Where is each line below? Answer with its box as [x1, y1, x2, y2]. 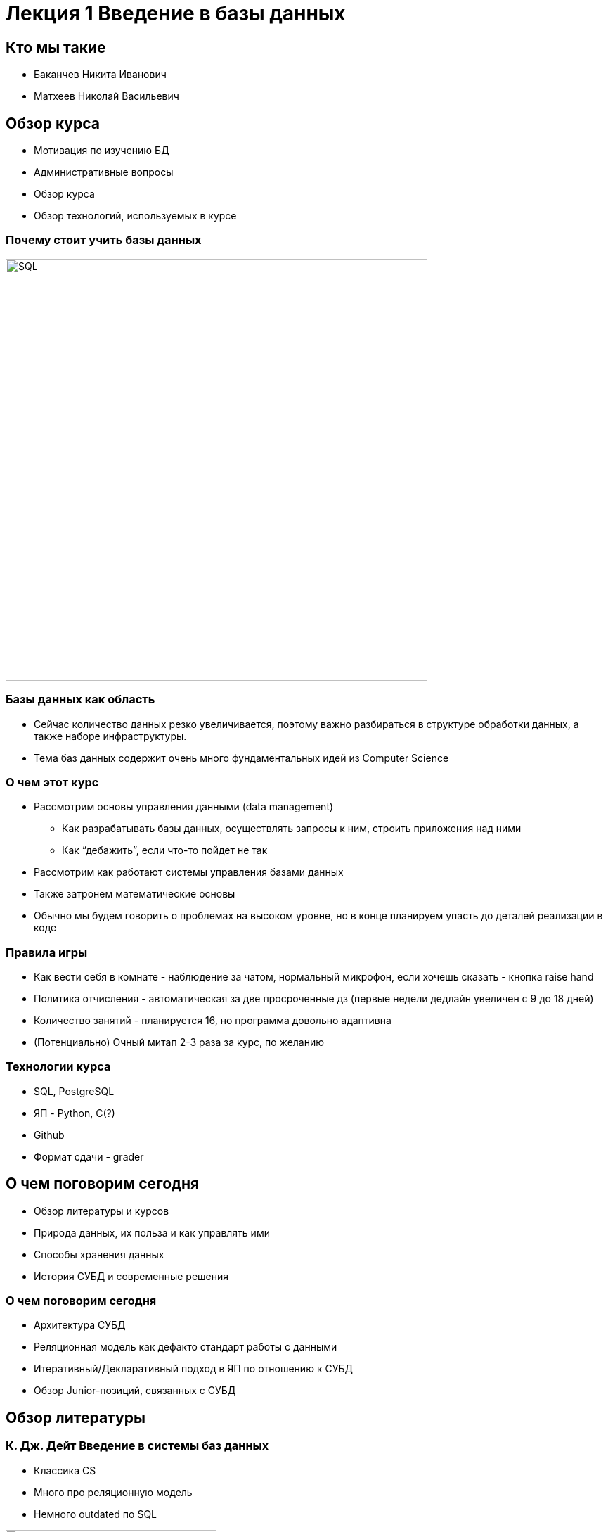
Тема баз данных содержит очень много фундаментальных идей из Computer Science [34, 751, 449, 764]
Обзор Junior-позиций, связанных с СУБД [34, 1384, 236, 1397]
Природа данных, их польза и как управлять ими [34, 1226, 270, 1239]
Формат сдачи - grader [34, 1150, 144, 1163]
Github [34, 1128, 65, 1141]
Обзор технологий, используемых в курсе [34, 210, 237, 222]
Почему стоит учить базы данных [6, 233, 202, 248]
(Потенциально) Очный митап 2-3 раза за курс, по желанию [34, 1036, 325, 1049]
